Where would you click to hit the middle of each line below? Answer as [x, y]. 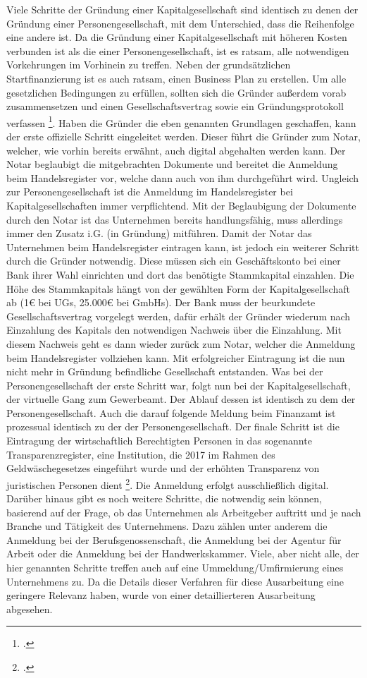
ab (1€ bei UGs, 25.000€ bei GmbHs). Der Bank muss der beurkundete [161, 302]
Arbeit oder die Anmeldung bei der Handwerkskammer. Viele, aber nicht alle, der [183, 553]
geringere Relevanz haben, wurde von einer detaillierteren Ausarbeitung [161, 595]
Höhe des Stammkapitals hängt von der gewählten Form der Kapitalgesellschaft [178, 288]
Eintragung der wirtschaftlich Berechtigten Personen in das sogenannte [159, 441]
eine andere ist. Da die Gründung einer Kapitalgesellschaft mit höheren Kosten [177, 37]
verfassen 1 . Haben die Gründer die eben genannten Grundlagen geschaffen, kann [181, 121]
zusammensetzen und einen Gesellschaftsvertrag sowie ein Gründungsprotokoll [175, 106]
